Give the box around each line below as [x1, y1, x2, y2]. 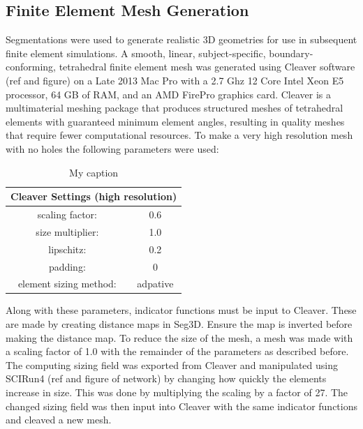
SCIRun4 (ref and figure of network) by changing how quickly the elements [6, 371, 327, 386]
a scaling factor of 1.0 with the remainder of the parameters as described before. [6, 344, 349, 359]
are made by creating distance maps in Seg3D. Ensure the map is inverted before [6, 317, 353, 331]
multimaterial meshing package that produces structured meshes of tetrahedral [6, 100, 343, 115]
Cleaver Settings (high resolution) [10, 189, 177, 204]
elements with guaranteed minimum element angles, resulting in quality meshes [6, 114, 345, 128]
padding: [48, 259, 86, 273]
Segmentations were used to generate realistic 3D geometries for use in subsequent [6, 32, 357, 47]
